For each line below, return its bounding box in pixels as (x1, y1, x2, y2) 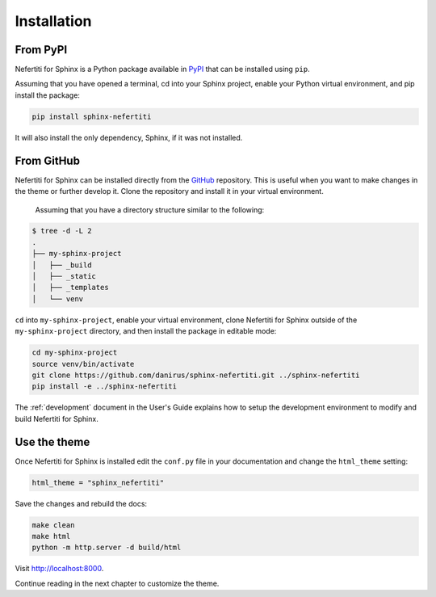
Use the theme (15, 435, 90, 448)
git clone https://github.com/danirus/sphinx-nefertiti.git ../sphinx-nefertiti (31, 370, 360, 380)
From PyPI (15, 43, 68, 57)
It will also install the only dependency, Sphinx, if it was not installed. (15, 132, 243, 142)
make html (31, 532, 71, 540)
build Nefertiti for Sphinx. (15, 414, 99, 423)
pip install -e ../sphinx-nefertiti (31, 382, 178, 391)
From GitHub (15, 153, 81, 167)
